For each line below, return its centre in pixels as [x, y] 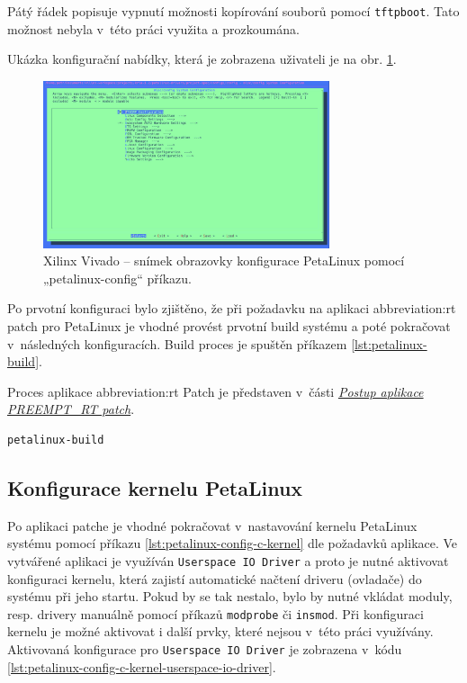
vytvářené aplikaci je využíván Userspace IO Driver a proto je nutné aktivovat [228, 560]
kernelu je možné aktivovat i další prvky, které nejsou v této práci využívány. [220, 631]
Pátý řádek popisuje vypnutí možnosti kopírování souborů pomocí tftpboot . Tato [233, 11]
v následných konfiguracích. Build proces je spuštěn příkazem [177, 343]
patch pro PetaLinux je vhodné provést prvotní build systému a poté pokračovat [229, 325]
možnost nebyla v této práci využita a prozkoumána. [153, 28]
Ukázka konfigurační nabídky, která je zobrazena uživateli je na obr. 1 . [202, 59]
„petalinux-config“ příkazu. [117, 278]
